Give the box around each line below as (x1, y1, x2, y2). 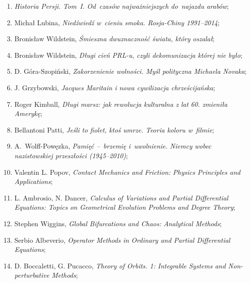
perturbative (14, 270, 50, 280)
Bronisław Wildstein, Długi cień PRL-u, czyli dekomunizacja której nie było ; (14, 50, 243, 60)
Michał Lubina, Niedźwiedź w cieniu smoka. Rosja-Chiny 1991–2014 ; (14, 17, 220, 27)
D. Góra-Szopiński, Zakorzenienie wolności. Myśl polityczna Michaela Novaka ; (14, 66, 247, 76)
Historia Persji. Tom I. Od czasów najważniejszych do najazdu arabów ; (14, 1, 229, 11)
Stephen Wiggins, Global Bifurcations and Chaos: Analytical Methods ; (14, 218, 222, 228)
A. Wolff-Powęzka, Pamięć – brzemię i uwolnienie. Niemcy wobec (14, 141, 212, 151)
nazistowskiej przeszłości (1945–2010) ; (14, 150, 128, 160)
